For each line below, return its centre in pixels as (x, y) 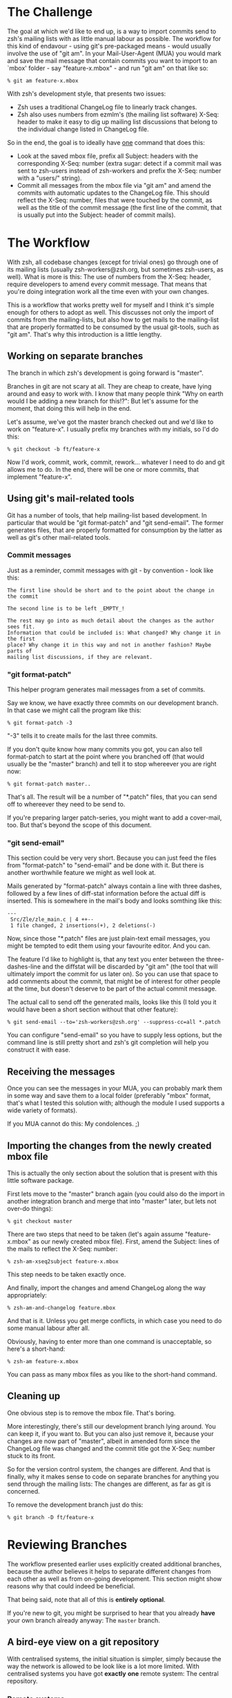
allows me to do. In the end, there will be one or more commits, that (103, 469)
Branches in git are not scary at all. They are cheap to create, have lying (109, 386)
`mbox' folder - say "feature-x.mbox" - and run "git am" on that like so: (108, 68)
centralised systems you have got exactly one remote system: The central (113, 1673)
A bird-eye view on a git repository (83, 1642)
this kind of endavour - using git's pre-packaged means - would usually (109, 46)
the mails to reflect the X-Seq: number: (62, 1249)
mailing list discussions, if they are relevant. (80, 657)
